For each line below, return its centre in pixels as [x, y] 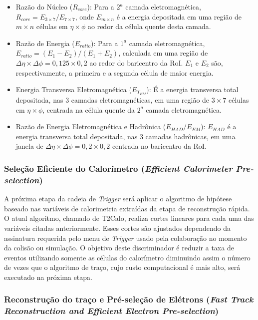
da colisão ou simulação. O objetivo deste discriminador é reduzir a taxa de [119, 248]
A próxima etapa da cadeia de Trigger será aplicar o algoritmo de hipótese [118, 199]
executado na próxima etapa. [48, 277]
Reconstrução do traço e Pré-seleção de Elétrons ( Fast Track [129, 299]
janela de [29, 146]
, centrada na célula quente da [89, 109]
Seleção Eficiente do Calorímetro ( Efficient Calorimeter [118, 168]
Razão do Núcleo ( [44, 7]
